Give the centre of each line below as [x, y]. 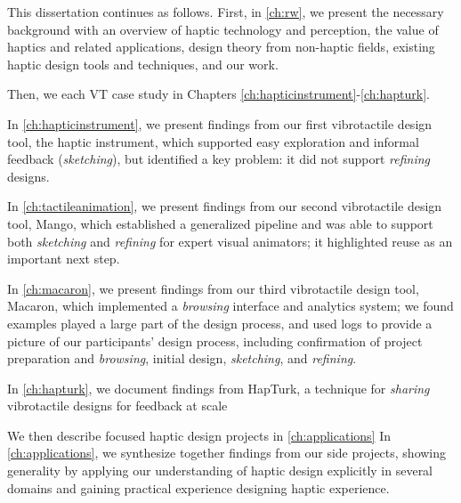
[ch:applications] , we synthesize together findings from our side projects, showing [227, 453]
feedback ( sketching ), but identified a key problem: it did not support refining [218, 159]
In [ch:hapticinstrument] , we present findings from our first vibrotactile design [220, 123]
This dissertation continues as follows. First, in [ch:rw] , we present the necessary [226, 12]
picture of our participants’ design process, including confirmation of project [215, 341]
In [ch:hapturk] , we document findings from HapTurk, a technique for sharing [218, 388]
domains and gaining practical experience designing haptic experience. [198, 487]
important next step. [64, 259]
